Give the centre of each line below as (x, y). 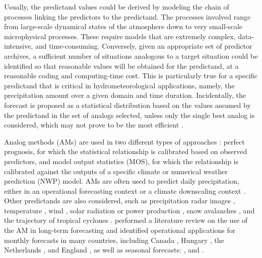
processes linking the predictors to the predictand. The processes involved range (127, 16)
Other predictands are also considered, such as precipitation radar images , (120, 201)
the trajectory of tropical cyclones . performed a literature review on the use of (126, 220)
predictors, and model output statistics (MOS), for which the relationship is (121, 161)
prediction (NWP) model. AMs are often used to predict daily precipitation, (122, 181)
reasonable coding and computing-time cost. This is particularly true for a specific (131, 76)
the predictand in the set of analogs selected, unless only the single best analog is (129, 115)
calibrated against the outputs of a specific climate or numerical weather (116, 171)
